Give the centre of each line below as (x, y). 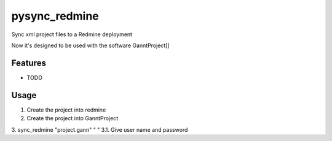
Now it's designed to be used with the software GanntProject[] (90, 45)
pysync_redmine (55, 16)
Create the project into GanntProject (73, 118)
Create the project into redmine (66, 110)
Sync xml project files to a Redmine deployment (72, 34)
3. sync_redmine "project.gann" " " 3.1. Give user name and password (100, 129)
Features (29, 63)
